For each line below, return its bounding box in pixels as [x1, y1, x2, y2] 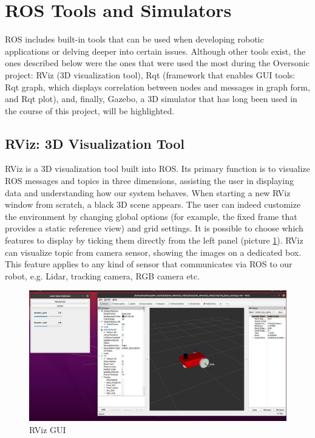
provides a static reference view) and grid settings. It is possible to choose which [5, 222, 303, 234]
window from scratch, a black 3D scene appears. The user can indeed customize [5, 198, 301, 211]
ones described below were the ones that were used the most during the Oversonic [5, 56, 310, 69]
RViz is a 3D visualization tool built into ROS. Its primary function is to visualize [5, 162, 310, 175]
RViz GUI [29, 423, 66, 436]
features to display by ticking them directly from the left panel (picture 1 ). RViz [5, 234, 303, 247]
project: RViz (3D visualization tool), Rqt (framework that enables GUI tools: [5, 68, 296, 81]
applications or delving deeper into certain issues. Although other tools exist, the [5, 44, 306, 57]
